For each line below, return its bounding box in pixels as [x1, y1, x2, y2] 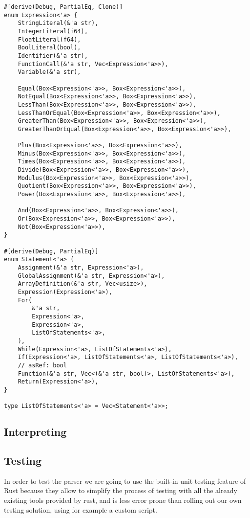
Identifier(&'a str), [18, 52, 88, 59]
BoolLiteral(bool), [18, 44, 81, 51]
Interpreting [4, 424, 67, 439]
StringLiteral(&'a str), [18, 20, 99, 27]
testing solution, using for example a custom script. [4, 504, 157, 515]
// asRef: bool [18, 361, 67, 369]
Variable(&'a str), [18, 68, 81, 76]
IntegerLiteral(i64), [18, 27, 88, 35]
